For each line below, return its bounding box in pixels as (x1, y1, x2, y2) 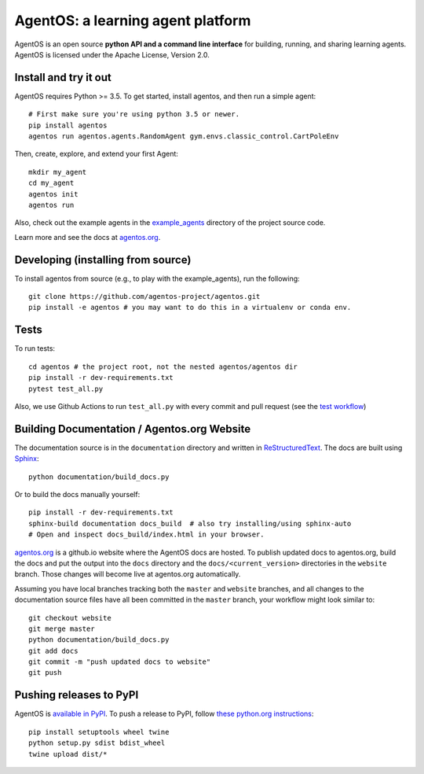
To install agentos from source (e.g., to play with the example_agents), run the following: (14, 274, 300, 283)
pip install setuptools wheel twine (28, 728, 170, 736)
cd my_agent (28, 179, 75, 188)
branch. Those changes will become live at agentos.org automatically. (14, 569, 241, 579)
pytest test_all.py (28, 384, 104, 393)
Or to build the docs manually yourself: (14, 489, 141, 499)
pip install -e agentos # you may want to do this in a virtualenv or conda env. (28, 303, 352, 312)
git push (28, 669, 62, 677)
